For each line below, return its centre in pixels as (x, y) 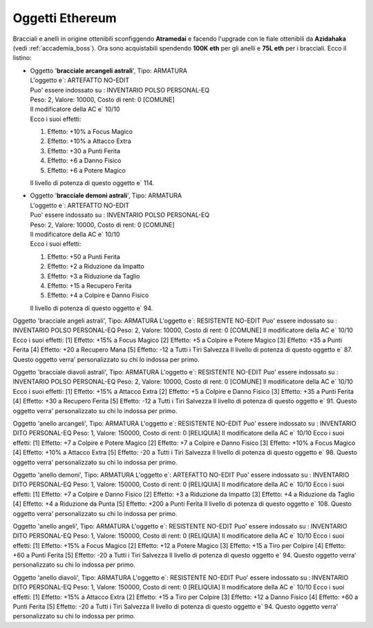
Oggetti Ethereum (65, 18)
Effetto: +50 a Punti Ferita (84, 256)
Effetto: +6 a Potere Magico (86, 170)
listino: (22, 58)
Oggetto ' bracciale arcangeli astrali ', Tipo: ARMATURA (109, 70)
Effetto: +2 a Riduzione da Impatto (96, 267)
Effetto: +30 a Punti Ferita (84, 151)
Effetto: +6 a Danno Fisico (84, 161)
